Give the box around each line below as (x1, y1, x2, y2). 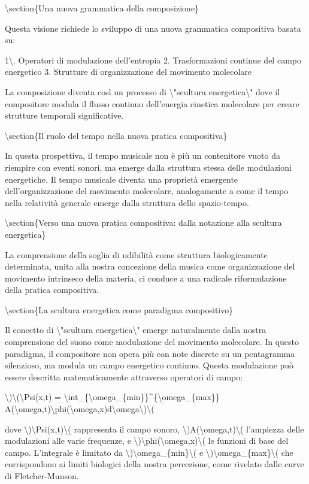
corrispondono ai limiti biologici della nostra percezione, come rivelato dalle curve (5, 458, 304, 470)
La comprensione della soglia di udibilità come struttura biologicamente (5, 248, 268, 261)
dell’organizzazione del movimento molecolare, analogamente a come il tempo (5, 184, 289, 197)
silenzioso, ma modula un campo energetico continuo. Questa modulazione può (5, 359, 294, 371)
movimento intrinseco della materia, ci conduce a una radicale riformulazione (5, 271, 287, 284)
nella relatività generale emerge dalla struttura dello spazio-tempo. (5, 196, 249, 208)
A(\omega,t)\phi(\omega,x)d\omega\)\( (5, 403, 154, 415)
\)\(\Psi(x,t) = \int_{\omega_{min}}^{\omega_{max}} (5, 391, 220, 403)
